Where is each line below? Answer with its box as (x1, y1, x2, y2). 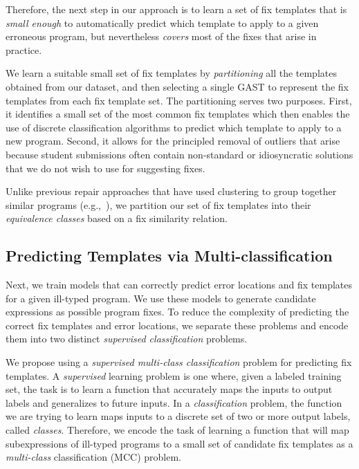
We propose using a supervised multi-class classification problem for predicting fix (6, 355, 352, 369)
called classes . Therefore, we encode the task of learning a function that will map (6, 423, 349, 437)
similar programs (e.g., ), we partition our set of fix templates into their (6, 197, 311, 212)
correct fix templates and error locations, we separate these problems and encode (6, 318, 349, 332)
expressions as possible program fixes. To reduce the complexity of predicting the (6, 304, 349, 319)
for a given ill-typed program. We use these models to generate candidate (6, 291, 316, 305)
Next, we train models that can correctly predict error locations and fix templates (6, 277, 352, 292)
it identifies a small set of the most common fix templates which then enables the (6, 107, 350, 121)
